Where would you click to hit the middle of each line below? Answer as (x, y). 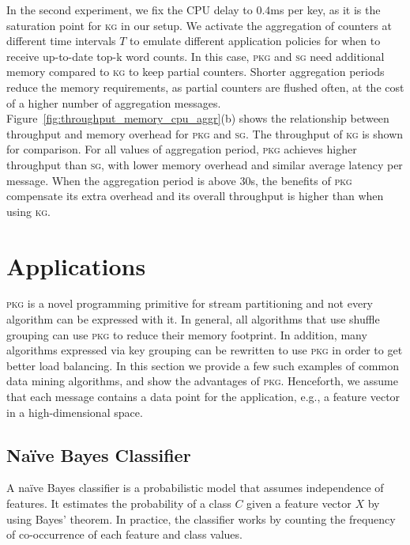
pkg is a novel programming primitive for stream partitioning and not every (190, 303)
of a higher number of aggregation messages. (114, 102)
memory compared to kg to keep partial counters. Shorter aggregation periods (196, 72)
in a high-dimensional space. (75, 412)
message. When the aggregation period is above (121, 180)
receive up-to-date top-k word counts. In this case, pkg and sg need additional (196, 56)
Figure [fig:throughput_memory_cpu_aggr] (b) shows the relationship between (198, 118)
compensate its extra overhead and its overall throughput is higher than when (195, 196)
